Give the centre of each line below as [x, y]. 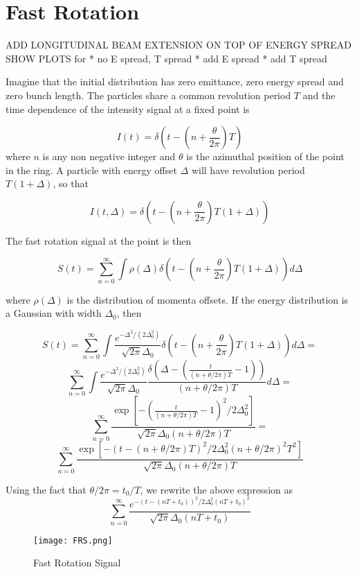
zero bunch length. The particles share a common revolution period [148, 95]
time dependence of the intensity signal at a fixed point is [128, 108]
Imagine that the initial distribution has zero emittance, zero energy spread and [175, 81]
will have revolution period [248, 169]
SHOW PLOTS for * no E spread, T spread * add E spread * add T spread [166, 58]
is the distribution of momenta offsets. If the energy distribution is [208, 299]
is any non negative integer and [109, 156]
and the [319, 95]
